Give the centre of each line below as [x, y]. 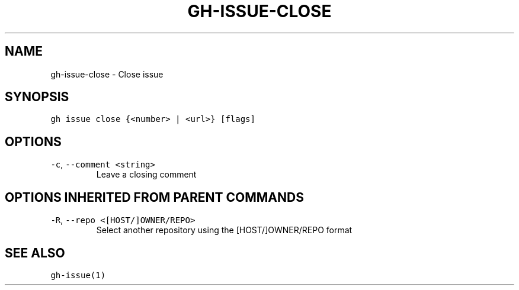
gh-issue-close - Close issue [107, 74]
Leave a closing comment [146, 175]
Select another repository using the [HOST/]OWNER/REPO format [224, 230]
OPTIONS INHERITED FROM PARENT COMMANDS [154, 197]
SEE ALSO [35, 253]
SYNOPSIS [37, 97]
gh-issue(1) [78, 275]
